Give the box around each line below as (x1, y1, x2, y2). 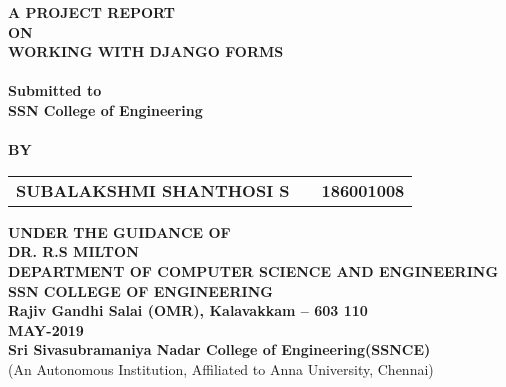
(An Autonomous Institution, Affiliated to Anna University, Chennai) (8, 358, 434, 379)
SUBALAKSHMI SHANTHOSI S (16, 178, 290, 202)
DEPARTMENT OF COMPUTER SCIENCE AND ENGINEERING (8, 260, 499, 281)
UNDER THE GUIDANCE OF (8, 221, 231, 242)
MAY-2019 (8, 319, 84, 340)
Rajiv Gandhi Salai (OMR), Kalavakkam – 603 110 (8, 300, 368, 321)
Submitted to (8, 80, 102, 101)
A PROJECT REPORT (8, 2, 176, 22)
